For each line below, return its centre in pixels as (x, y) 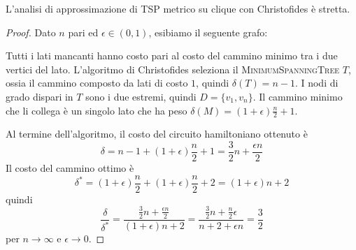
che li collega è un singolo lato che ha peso (97, 110)
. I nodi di (316, 83)
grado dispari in (40, 96)
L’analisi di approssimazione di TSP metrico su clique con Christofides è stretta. (178, 8)
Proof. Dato (31, 32)
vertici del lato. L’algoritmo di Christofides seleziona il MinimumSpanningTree (173, 69)
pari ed (83, 32)
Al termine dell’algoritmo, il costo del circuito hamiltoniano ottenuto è (157, 134)
